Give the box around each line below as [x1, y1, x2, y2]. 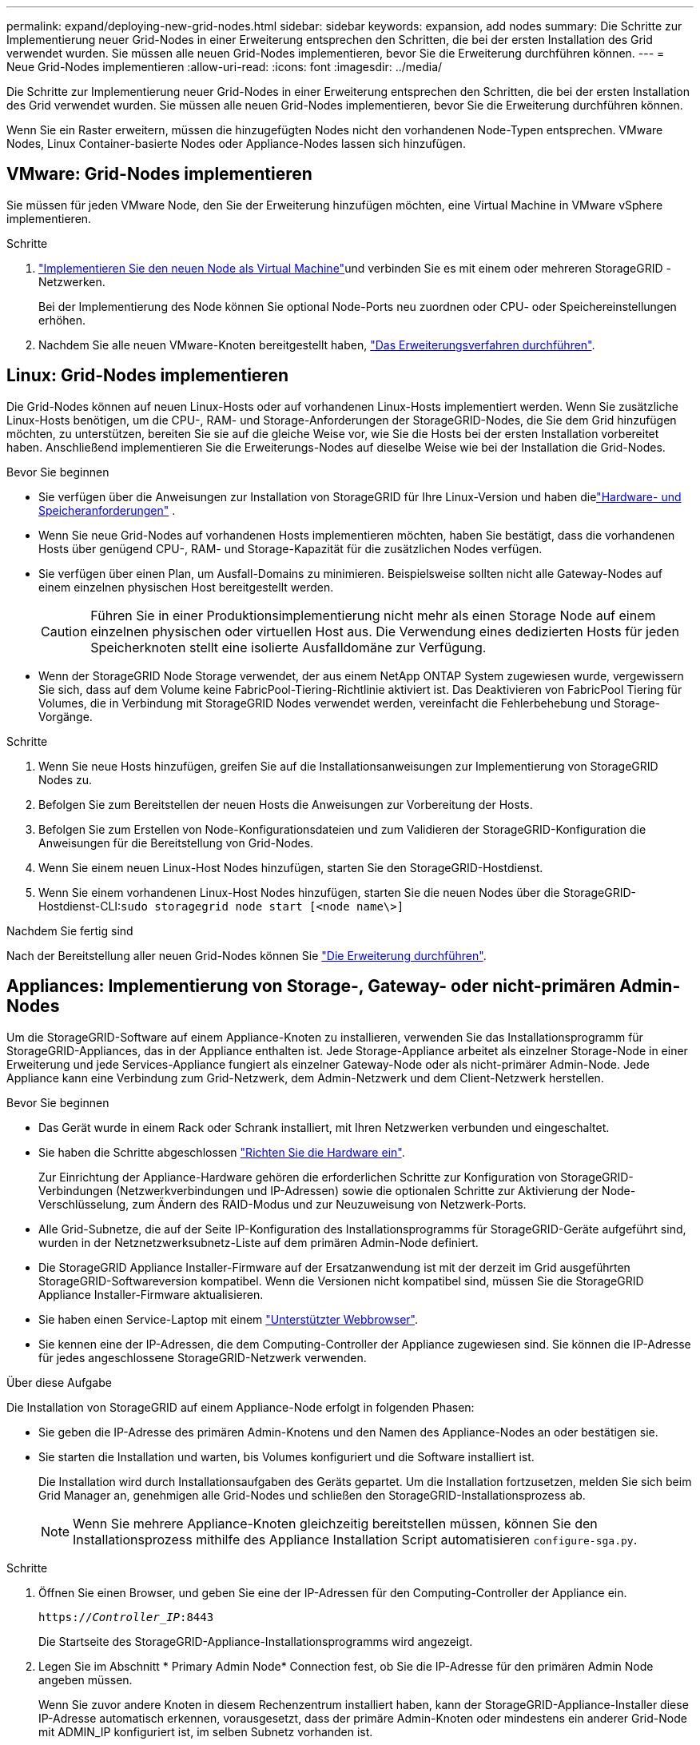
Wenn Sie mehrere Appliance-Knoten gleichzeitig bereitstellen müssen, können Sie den [73, 1515, 598, 1532]
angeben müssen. [38, 1672, 133, 1687]
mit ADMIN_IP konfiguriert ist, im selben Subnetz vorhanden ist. [38, 1724, 373, 1739]
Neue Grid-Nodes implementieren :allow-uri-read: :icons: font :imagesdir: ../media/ [6, 60, 443, 74]
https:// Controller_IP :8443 [38, 1610, 214, 1623]
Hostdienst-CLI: [38, 898, 121, 913]
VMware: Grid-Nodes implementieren [6, 164, 312, 185]
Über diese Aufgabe [6, 1375, 112, 1389]
